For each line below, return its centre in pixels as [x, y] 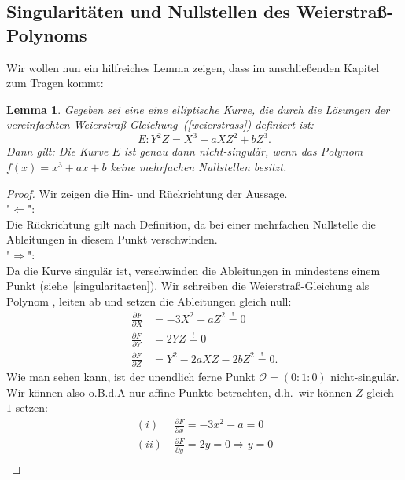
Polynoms [47, 34]
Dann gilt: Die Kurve [57, 151]
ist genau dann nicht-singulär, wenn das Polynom [243, 151]
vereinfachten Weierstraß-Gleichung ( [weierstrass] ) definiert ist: [160, 125]
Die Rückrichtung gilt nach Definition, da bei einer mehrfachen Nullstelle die [191, 224]
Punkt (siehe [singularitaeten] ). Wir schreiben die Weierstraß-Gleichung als [188, 286]
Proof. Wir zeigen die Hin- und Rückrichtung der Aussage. [147, 193]
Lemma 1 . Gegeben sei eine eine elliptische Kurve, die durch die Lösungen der [198, 109]
